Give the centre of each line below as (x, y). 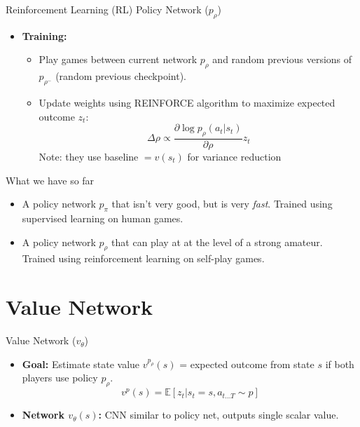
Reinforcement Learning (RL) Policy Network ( (107, 9)
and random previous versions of (282, 59)
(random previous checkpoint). (121, 76)
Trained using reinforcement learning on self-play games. (143, 258)
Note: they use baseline (89, 156)
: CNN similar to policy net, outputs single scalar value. (219, 415)
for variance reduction (234, 156)
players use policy (60, 378)
